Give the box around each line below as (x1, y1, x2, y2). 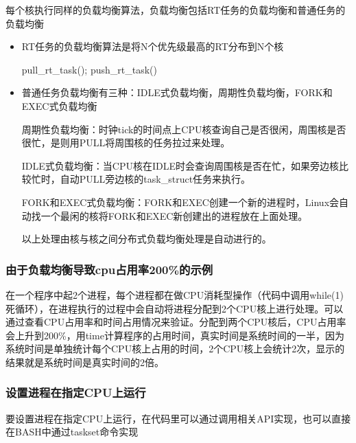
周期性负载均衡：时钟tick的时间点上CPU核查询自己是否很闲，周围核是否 (21, 122, 346, 136)
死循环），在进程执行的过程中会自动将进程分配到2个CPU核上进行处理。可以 (5, 301, 344, 315)
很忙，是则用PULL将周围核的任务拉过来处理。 (21, 135, 230, 150)
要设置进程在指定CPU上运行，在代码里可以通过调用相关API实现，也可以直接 (5, 411, 351, 425)
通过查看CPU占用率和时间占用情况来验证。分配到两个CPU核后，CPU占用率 (5, 315, 346, 329)
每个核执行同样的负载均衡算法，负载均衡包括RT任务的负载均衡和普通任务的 (5, 3, 346, 16)
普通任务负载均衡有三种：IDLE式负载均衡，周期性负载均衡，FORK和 (21, 85, 333, 100)
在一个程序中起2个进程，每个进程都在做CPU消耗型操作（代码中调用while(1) (5, 287, 344, 302)
